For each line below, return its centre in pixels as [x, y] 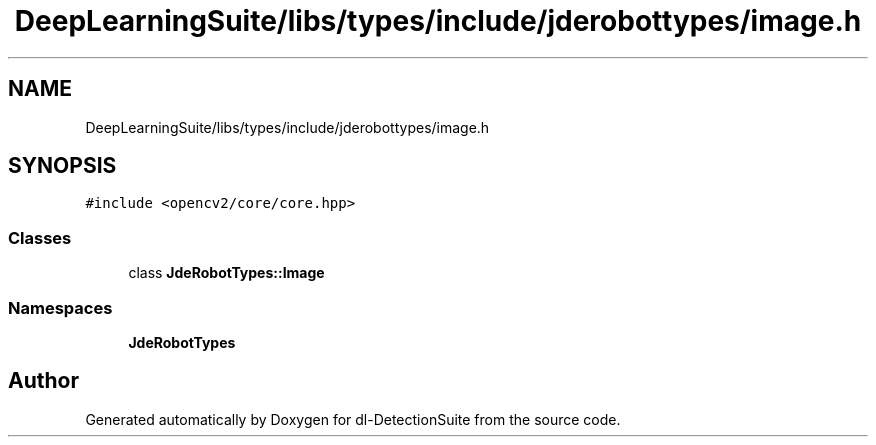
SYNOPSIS [62, 166]
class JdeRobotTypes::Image [226, 273]
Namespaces [60, 307]
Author [43, 381]
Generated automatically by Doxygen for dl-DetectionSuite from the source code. [353, 419]
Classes [40, 237]
